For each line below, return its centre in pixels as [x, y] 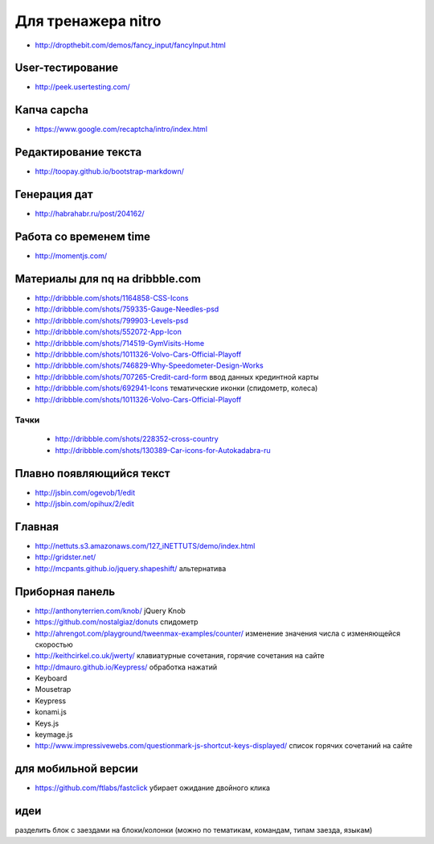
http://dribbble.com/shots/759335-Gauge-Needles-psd [127, 309]
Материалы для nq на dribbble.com [108, 279]
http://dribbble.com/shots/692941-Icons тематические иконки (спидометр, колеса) [176, 388]
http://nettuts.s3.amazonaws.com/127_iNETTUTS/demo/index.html [145, 546]
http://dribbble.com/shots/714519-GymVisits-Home [120, 343]
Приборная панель [65, 591]
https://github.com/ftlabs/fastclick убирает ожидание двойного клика [153, 788]
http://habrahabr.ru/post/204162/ [90, 214]
